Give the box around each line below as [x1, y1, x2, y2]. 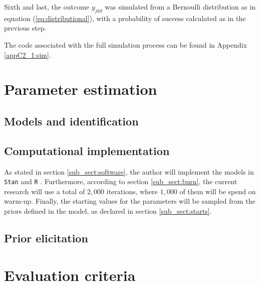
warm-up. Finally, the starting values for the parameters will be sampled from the [4, 196, 255, 206]
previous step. [4, 23, 47, 33]
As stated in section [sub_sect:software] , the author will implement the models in [4, 166, 254, 177]
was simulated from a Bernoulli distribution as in [105, 2, 256, 12]
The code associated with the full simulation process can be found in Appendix [4, 39, 247, 50]
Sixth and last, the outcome [4, 2, 90, 12]
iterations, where [106, 186, 158, 196]
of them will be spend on [179, 186, 256, 196]
